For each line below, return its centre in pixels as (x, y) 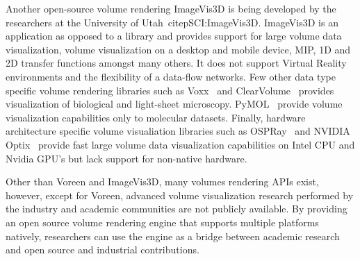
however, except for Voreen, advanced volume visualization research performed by (180, 195)
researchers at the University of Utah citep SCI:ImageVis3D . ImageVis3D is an (172, 22)
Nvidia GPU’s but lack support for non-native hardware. (126, 158)
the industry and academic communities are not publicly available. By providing (177, 209)
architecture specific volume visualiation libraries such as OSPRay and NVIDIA (178, 131)
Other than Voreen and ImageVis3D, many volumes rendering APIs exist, (162, 182)
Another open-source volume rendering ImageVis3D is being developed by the (171, 8)
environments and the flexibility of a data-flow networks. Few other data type (171, 76)
